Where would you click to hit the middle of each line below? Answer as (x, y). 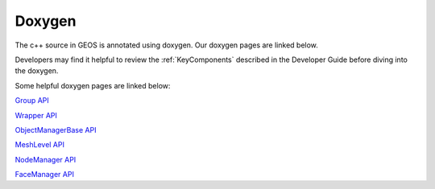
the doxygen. (37, 71)
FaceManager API (44, 175)
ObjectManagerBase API (56, 129)
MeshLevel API (39, 145)
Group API (32, 101)
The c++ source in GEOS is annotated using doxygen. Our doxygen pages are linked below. (166, 45)
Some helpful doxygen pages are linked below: (93, 85)
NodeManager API (46, 159)
